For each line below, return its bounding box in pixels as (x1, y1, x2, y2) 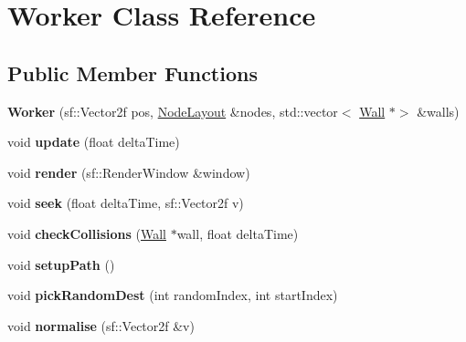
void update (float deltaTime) (7, 132, 180, 151)
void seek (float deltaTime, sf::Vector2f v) (7, 193, 244, 212)
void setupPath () (7, 254, 115, 274)
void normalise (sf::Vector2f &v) (7, 316, 195, 335)
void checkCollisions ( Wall (7, 223, 166, 243)
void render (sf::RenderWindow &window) (7, 162, 250, 181)
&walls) (417, 101, 460, 120)
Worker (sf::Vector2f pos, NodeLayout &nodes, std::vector (7, 101, 338, 120)
